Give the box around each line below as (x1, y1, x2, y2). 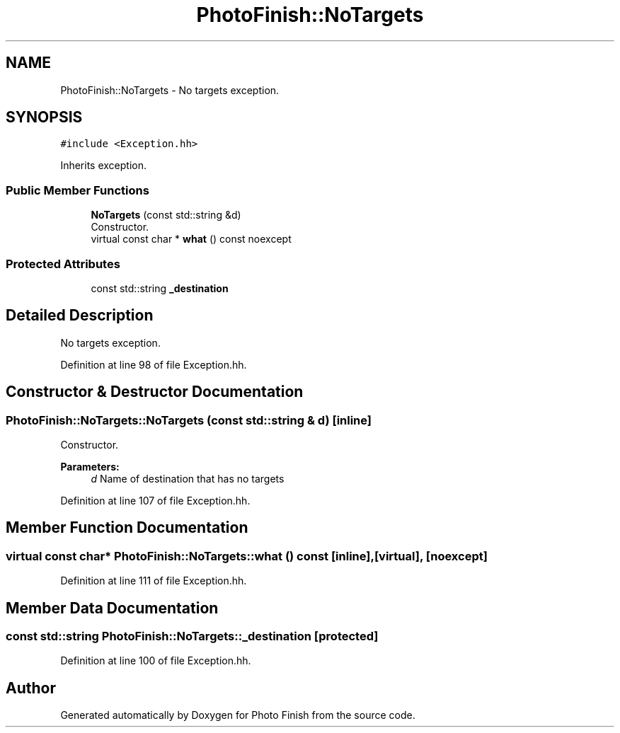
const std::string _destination (91, 282, 229, 294)
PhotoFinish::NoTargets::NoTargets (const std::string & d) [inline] (6, 412, 372, 427)
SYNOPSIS (6, 108, 83, 127)
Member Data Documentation (6, 599, 219, 617)
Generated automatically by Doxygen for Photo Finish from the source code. (60, 709, 415, 722)
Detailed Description (6, 306, 154, 325)
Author (6, 679, 56, 697)
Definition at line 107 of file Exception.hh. (60, 495, 251, 507)
